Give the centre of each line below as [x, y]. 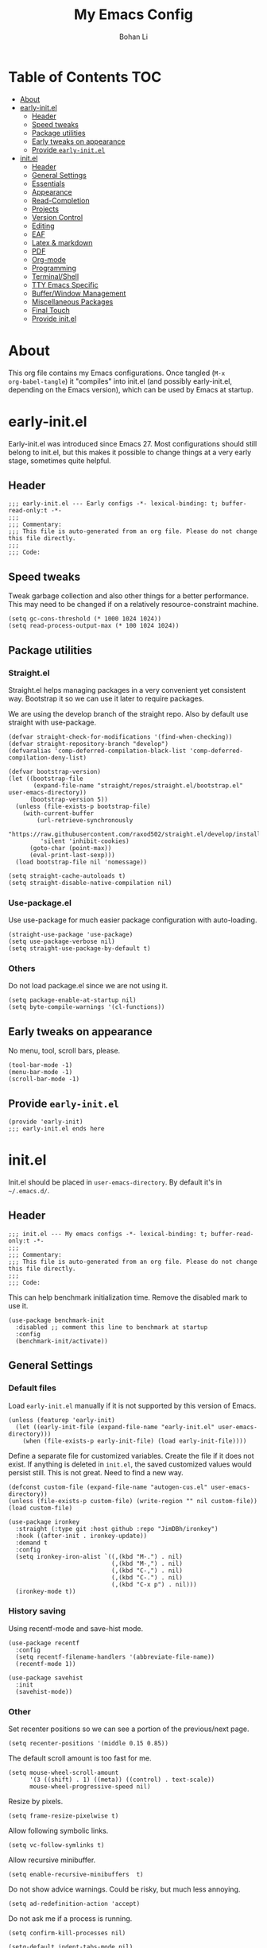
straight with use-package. [52, 722]
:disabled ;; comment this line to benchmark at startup [112, 1327]
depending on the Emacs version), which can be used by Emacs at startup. [131, 389]
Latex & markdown [62, 242]
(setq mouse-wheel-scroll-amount [64, 1773]
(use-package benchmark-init [56, 1320]
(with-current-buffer [58, 813]
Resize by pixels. [36, 1802]
